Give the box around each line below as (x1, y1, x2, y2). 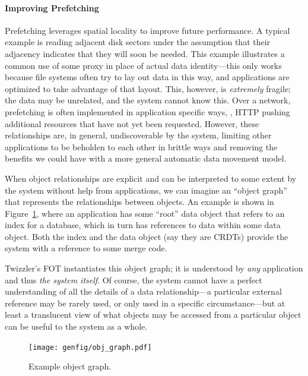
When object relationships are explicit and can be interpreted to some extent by (5, 172, 297, 184)
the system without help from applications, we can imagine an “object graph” (5, 184, 287, 196)
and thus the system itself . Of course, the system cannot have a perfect (5, 273, 262, 286)
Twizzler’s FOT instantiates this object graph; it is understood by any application (5, 262, 303, 274)
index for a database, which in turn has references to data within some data (5, 219, 281, 231)
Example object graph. (28, 360, 112, 372)
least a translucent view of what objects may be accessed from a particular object (5, 308, 301, 321)
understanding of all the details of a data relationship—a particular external (5, 285, 282, 298)
